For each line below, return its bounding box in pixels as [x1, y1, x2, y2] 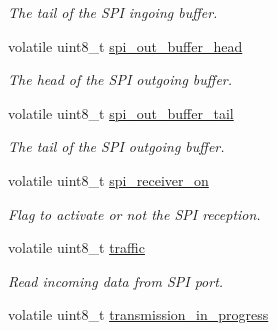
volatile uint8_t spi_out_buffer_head [8, 35, 243, 56]
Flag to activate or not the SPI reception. [8, 203, 261, 224]
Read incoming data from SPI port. [8, 270, 224, 291]
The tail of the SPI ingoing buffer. [8, 2, 218, 22]
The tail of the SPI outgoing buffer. [8, 136, 225, 157]
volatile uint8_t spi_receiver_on [8, 169, 209, 190]
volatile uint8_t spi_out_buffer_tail [8, 102, 234, 123]
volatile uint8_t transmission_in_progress [8, 304, 269, 325]
